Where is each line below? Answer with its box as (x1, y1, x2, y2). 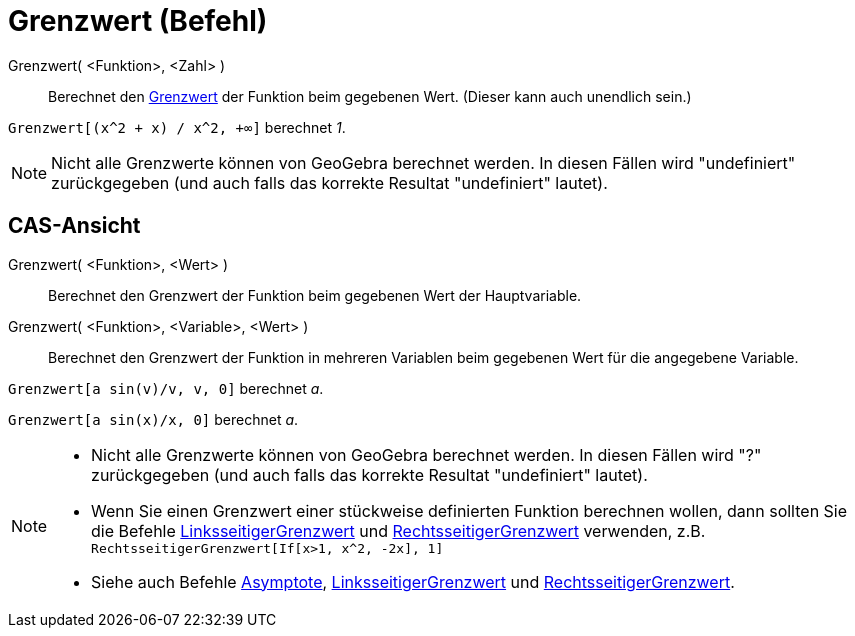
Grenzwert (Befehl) (8, 4, 268, 38)
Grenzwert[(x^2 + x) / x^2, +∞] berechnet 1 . (8, 118, 346, 136)
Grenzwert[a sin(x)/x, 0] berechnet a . (8, 410, 299, 428)
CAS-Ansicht (8, 213, 141, 239)
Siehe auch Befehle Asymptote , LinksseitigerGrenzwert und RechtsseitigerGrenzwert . (91, 571, 735, 592)
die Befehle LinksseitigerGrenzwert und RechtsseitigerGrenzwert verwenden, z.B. (91, 520, 706, 541)
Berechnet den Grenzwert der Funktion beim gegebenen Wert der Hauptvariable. (48, 286, 582, 304)
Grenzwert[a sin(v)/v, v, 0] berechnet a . (8, 379, 324, 397)
